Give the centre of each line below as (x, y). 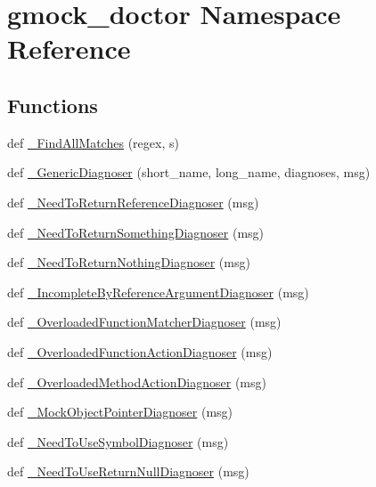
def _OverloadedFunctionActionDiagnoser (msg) (140, 351)
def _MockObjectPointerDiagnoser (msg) (120, 412)
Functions (53, 105)
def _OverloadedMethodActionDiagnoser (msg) (137, 381)
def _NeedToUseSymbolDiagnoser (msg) (118, 441)
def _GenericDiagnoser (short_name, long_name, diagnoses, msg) (189, 172)
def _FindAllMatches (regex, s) (93, 142)
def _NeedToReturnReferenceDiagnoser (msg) (133, 202)
